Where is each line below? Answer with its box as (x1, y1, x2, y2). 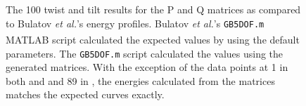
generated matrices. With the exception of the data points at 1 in (6, 60, 288, 74)
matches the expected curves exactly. (6, 87, 165, 102)
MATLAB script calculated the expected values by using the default (6, 32, 300, 46)
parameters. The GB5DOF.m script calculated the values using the (6, 46, 283, 60)
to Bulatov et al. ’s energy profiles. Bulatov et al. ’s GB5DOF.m (6, 15, 264, 30)
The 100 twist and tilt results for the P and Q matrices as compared (6, 2, 301, 16)
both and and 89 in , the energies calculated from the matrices (6, 73, 275, 88)
